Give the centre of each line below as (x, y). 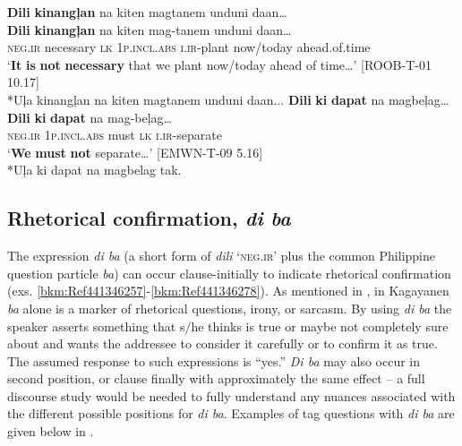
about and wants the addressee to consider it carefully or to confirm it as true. (222, 343)
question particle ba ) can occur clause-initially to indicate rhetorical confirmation (229, 273)
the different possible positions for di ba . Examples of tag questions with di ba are (231, 413)
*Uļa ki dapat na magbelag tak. (94, 170)
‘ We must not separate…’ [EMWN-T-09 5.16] (135, 152)
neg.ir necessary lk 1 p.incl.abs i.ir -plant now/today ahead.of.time (189, 47)
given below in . (51, 431)
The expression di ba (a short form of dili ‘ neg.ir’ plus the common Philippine (222, 256)
